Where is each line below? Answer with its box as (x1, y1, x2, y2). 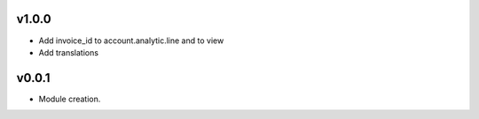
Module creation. (38, 93, 101, 104)
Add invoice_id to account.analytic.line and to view (38, 35, 224, 46)
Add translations (38, 47, 99, 57)
